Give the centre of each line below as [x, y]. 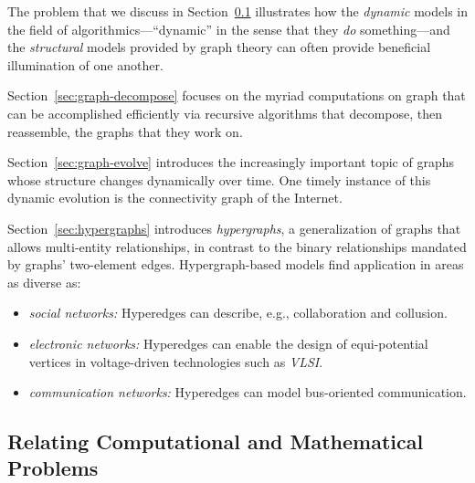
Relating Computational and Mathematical [216, 441]
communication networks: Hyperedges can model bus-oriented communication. [248, 392]
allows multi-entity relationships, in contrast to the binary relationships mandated [237, 246]
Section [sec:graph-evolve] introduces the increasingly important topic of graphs [231, 162]
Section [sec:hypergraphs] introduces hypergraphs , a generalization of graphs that [234, 228]
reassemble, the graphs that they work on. [125, 131]
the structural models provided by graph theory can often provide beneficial [219, 47]
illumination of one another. [85, 64]
